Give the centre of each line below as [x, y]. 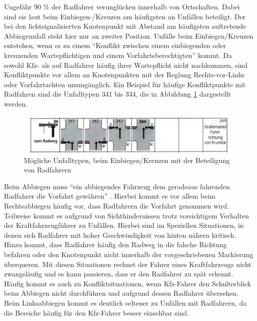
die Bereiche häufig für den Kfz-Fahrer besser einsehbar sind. [96, 312]
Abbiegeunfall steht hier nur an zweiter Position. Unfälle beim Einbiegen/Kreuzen [129, 35]
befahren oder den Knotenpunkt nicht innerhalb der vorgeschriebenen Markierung [129, 254]
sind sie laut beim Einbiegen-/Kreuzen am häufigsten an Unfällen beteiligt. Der [125, 16]
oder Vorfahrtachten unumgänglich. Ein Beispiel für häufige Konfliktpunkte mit [125, 84]
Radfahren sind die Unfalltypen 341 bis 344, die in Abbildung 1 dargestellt [118, 94]
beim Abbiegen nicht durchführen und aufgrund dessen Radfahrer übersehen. [121, 293]
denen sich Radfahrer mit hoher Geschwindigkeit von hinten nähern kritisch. [120, 235]
